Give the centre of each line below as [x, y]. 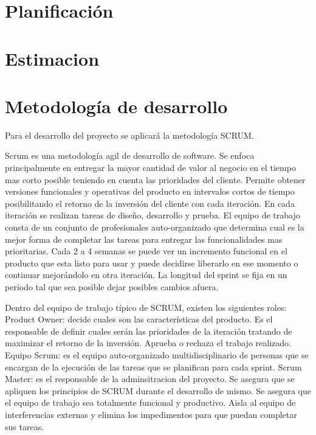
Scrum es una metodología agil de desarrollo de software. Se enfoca [130, 155]
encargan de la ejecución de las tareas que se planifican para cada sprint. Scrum [153, 367]
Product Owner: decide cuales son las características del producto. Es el [139, 319]
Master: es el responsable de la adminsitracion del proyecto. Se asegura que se [150, 379]
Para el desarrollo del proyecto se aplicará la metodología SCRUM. [129, 135]
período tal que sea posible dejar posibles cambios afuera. [112, 287]
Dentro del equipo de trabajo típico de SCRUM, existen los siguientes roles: [146, 307]
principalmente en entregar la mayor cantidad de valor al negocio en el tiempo [150, 168]
